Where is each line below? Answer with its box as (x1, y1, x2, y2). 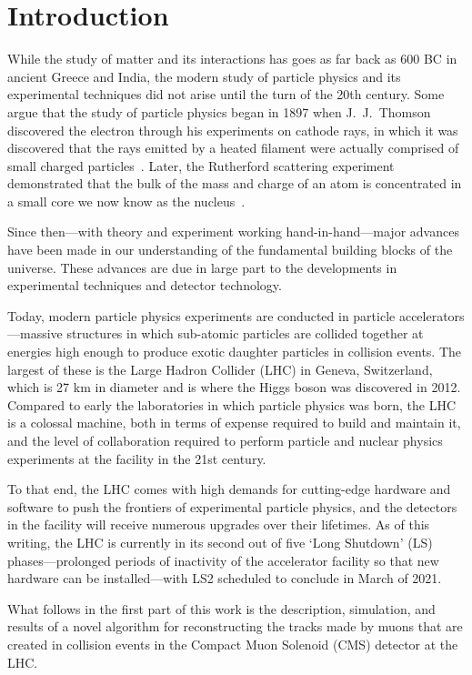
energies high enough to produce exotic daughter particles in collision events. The (7, 342, 462, 361)
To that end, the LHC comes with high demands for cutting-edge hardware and (7, 479, 451, 499)
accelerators (398, 306, 465, 325)
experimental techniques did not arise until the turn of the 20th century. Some (7, 85, 445, 104)
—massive (7, 324, 63, 343)
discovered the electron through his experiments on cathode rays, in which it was (7, 120, 458, 139)
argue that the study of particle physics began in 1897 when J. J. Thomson (7, 102, 431, 121)
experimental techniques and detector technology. (7, 276, 282, 295)
